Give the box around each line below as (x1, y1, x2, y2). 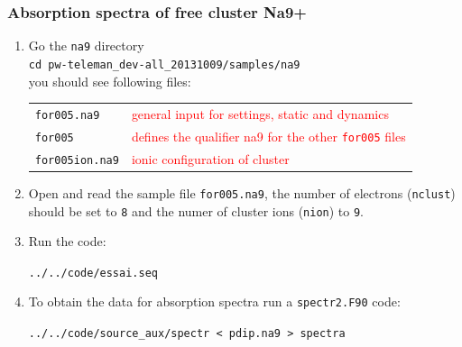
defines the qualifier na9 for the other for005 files (131, 126, 406, 145)
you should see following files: (28, 71, 191, 90)
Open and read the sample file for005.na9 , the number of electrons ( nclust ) (28, 183, 456, 202)
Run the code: (28, 232, 106, 251)
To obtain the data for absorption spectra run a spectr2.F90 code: (28, 292, 401, 311)
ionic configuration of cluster (131, 149, 290, 168)
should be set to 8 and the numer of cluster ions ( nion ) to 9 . (28, 201, 365, 220)
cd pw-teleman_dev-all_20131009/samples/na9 (28, 58, 300, 71)
